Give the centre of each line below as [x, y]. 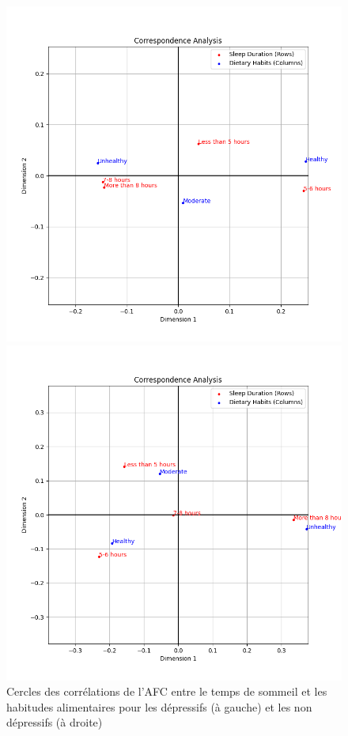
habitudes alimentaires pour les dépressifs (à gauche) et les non [159, 706]
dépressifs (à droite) [55, 722]
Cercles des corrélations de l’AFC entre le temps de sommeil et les [167, 691]
